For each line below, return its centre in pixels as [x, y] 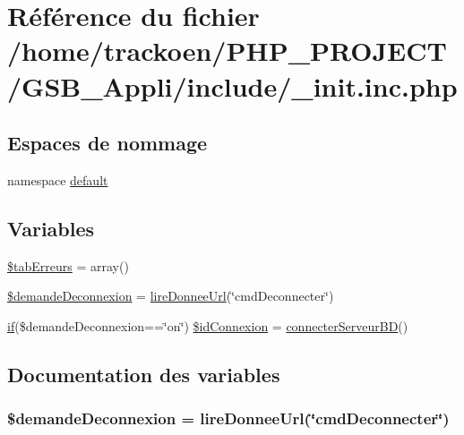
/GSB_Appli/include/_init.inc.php [232, 85]
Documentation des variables [144, 374]
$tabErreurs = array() [68, 265]
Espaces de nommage [107, 143]
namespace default [58, 179]
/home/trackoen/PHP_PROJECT [227, 51]
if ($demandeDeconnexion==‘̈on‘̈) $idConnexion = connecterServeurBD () [208, 325]
